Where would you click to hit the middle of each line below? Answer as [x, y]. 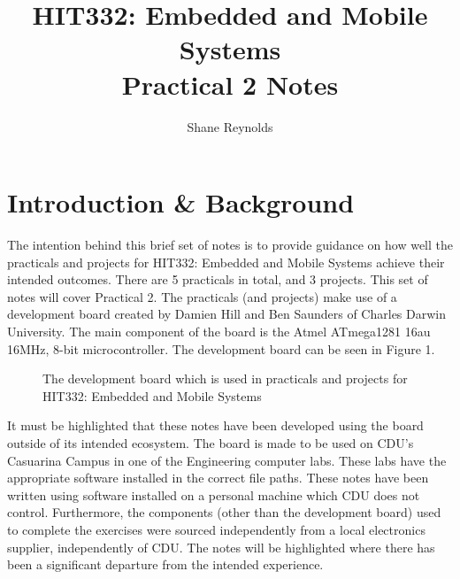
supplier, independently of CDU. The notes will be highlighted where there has [221, 547]
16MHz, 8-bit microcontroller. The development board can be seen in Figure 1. [221, 348]
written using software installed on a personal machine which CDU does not [214, 494]
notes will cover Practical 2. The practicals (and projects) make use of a [202, 296]
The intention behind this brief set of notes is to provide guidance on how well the [230, 245]
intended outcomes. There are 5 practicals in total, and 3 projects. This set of [218, 279]
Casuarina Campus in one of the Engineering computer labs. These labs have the [227, 460]
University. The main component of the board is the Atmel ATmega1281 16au [219, 331]
